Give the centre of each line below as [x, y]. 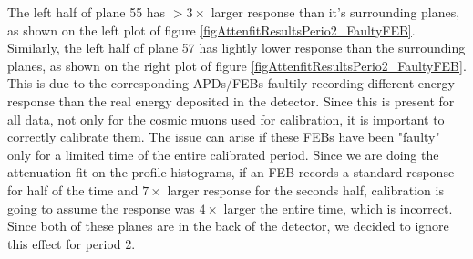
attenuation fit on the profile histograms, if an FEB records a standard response [231, 172]
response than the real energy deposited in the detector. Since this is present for [231, 100]
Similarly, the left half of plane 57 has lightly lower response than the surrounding [236, 48]
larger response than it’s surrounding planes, [335, 12]
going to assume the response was [101, 208]
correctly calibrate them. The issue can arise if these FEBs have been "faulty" [224, 137]
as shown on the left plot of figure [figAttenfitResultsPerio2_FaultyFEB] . [211, 30]
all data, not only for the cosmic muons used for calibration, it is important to [226, 119]
